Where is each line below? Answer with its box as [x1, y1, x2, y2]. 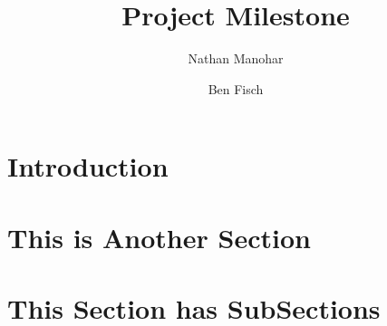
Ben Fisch [208, 79, 264, 98]
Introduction [7, 148, 169, 185]
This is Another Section [7, 218, 311, 255]
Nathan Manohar [188, 49, 284, 68]
